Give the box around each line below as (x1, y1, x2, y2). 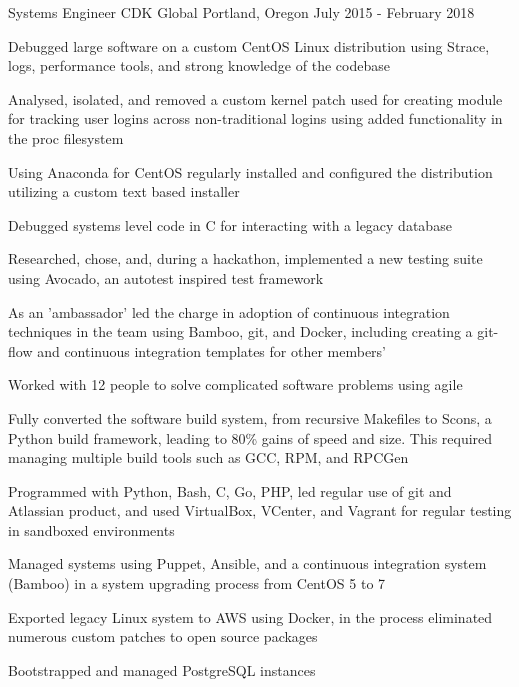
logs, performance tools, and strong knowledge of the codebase (8, 55, 390, 76)
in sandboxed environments (8, 519, 175, 540)
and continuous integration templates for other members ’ (37, 340, 387, 361)
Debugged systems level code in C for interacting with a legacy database (8, 214, 452, 235)
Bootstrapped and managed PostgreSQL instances (8, 659, 316, 680)
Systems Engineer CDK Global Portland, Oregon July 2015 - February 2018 (8, 2, 475, 22)
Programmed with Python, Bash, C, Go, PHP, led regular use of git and (8, 480, 452, 501)
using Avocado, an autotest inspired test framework (8, 267, 324, 288)
